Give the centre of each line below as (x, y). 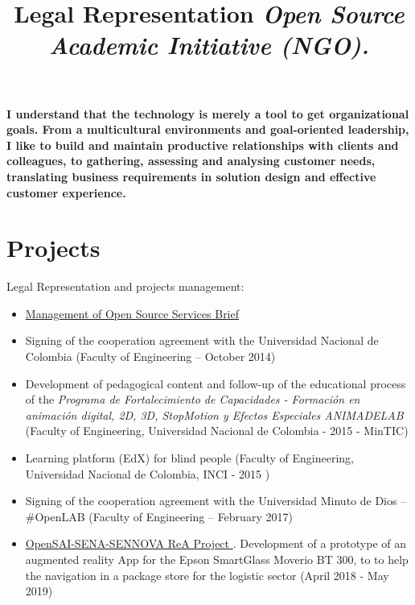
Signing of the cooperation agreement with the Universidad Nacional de (202, 340)
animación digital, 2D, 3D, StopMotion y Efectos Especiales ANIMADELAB (214, 414)
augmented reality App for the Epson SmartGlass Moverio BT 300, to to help (217, 559)
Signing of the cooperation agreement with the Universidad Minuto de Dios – (216, 501)
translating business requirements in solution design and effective (191, 176)
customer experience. (66, 192)
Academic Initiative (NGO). (209, 45)
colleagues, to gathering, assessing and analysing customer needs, (191, 161)
